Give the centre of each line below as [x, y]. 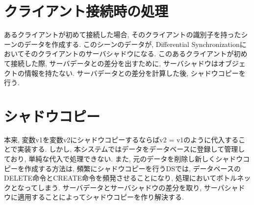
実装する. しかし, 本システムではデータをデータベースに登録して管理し [131, 149]
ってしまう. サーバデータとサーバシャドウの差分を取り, [113, 187]
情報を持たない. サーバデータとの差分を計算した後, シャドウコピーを [135, 73]
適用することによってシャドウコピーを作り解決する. [101, 197]
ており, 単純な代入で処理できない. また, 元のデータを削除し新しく [110, 159]
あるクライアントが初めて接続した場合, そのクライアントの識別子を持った [123, 34]
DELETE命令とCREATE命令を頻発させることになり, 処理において [110, 178]
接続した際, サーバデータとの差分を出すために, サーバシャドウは [114, 63]
